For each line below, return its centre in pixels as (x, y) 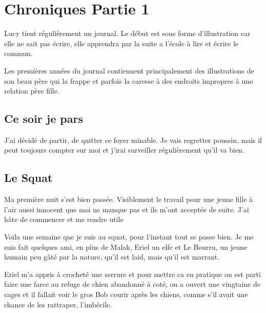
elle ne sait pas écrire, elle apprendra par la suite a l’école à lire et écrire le (121, 43)
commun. (18, 53)
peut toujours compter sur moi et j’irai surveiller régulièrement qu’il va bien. (124, 150)
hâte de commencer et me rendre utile (64, 219)
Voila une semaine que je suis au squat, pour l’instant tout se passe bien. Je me (129, 237)
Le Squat (28, 178)
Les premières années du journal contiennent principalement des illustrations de (129, 70)
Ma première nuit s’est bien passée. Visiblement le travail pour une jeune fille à (129, 199)
